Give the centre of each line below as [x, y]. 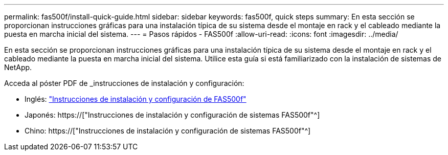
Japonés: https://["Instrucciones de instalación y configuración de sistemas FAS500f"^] [172, 115]
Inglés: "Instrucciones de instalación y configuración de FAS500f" [136, 99]
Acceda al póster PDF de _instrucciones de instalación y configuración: [124, 83]
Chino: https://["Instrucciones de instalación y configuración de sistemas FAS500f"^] [168, 131]
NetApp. [18, 67]
